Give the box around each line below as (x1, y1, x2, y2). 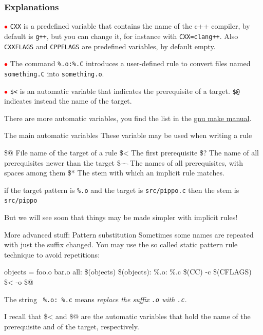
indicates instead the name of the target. (4, 95, 132, 106)
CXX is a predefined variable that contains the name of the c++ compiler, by (10, 21, 250, 31)
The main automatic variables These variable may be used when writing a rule (4, 130, 252, 141)
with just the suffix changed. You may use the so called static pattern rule (4, 239, 238, 250)
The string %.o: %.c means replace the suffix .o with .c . (4, 293, 187, 304)
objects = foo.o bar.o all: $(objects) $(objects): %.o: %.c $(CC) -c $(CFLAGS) (4, 266, 252, 277)
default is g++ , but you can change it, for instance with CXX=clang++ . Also (4, 30, 238, 41)
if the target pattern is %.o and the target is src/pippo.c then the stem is (4, 184, 239, 195)
